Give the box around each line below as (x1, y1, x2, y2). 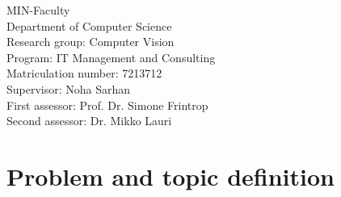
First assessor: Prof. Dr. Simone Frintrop (6, 96, 208, 113)
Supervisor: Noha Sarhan (6, 80, 131, 97)
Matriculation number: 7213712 (6, 65, 162, 82)
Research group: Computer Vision (6, 33, 175, 50)
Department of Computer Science (6, 17, 172, 34)
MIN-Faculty (6, 2, 70, 18)
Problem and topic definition (6, 159, 335, 192)
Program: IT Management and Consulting (6, 48, 216, 65)
